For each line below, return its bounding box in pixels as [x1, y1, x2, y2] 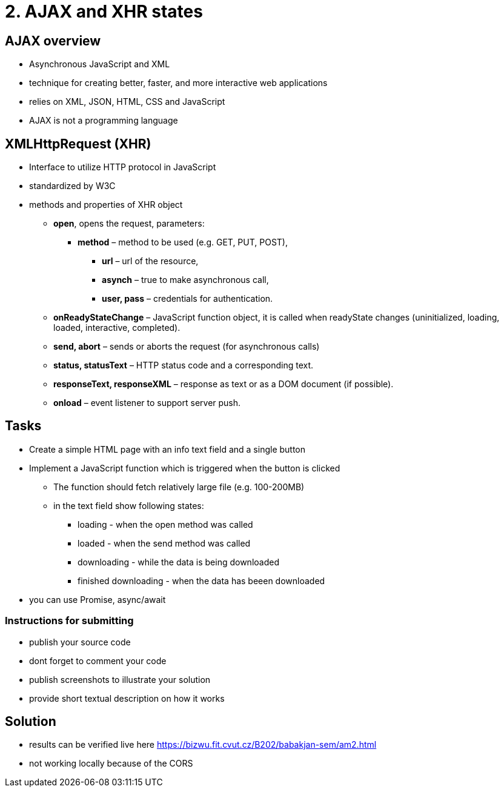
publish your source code [29, 636, 131, 647]
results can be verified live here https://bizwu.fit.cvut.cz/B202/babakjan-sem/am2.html [29, 739, 377, 750]
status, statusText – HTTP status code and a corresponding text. [53, 360, 314, 371]
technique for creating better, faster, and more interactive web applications [29, 78, 328, 88]
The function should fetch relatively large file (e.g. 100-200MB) [53, 481, 305, 492]
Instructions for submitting [5, 614, 134, 627]
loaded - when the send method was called [78, 537, 251, 548]
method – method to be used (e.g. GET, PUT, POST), [78, 237, 288, 248]
